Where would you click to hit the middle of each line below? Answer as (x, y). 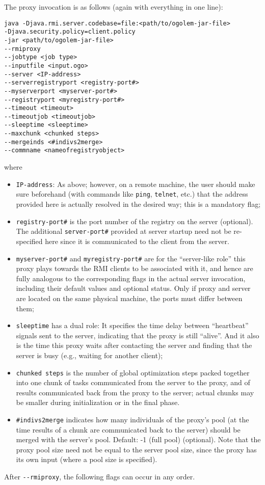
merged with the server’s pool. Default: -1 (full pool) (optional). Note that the (138, 439)
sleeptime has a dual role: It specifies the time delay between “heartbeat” (132, 325)
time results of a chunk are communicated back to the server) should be (128, 429)
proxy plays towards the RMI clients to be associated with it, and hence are (135, 268)
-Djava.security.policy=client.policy (70, 32)
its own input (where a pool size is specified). (87, 459)
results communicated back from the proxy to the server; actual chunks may (135, 392)
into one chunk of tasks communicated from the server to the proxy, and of (133, 382)
